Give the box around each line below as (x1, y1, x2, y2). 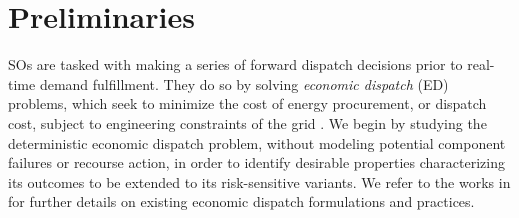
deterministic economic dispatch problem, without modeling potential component (8, 132, 506, 153)
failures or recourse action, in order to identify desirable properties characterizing (8, 152, 505, 173)
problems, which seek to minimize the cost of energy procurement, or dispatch (8, 93, 487, 114)
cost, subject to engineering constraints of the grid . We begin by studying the (8, 112, 487, 133)
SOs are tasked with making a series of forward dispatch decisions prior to (8, 54, 463, 75)
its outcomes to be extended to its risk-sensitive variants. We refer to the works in (8, 171, 511, 192)
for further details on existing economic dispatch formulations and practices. (8, 191, 475, 212)
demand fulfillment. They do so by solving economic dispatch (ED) (39, 73, 449, 94)
